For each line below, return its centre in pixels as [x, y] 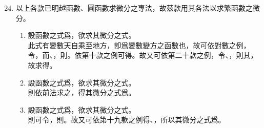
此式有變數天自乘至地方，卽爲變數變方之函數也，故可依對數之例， [139, 45]
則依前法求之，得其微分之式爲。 [82, 92]
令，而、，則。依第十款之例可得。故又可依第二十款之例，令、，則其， [143, 55]
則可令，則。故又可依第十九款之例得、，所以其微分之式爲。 [127, 120]
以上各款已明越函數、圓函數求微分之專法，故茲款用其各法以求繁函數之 [134, 8]
